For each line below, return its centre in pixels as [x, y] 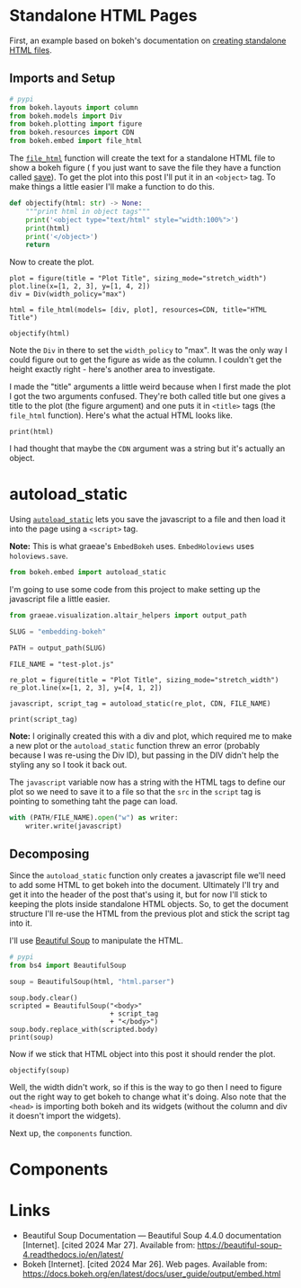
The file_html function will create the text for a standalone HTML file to [142, 158]
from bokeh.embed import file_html [76, 141]
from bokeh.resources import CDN [72, 133]
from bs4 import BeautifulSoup [68, 966]
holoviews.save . [39, 556]
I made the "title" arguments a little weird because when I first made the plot [150, 386]
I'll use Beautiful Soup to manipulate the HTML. [97, 941]
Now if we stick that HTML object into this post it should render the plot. [142, 1053]
